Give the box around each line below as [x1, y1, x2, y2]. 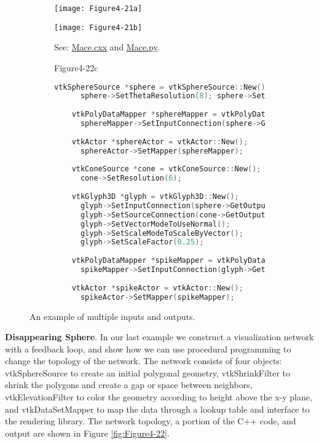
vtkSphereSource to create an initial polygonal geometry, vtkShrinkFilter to [5, 366, 291, 379]
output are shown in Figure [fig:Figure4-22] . [5, 426, 170, 439]
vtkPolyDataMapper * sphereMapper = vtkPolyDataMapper [71, 110, 296, 119]
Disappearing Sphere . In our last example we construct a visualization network [5, 330, 314, 343]
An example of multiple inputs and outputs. [30, 310, 195, 322]
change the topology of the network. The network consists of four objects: [5, 354, 282, 367]
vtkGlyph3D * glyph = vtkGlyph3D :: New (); [71, 192, 239, 201]
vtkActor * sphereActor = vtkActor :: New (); [71, 137, 248, 146]
